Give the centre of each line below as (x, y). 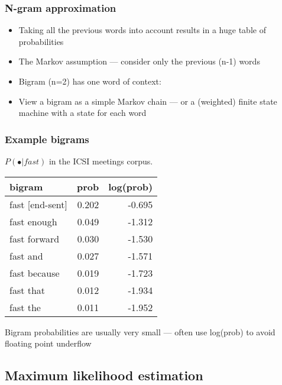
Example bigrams (47, 139)
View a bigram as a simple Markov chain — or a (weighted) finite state (148, 101)
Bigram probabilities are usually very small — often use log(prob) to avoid (140, 331)
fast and (26, 255)
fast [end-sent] (38, 204)
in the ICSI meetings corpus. (101, 161)
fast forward (35, 238)
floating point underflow (48, 343)
